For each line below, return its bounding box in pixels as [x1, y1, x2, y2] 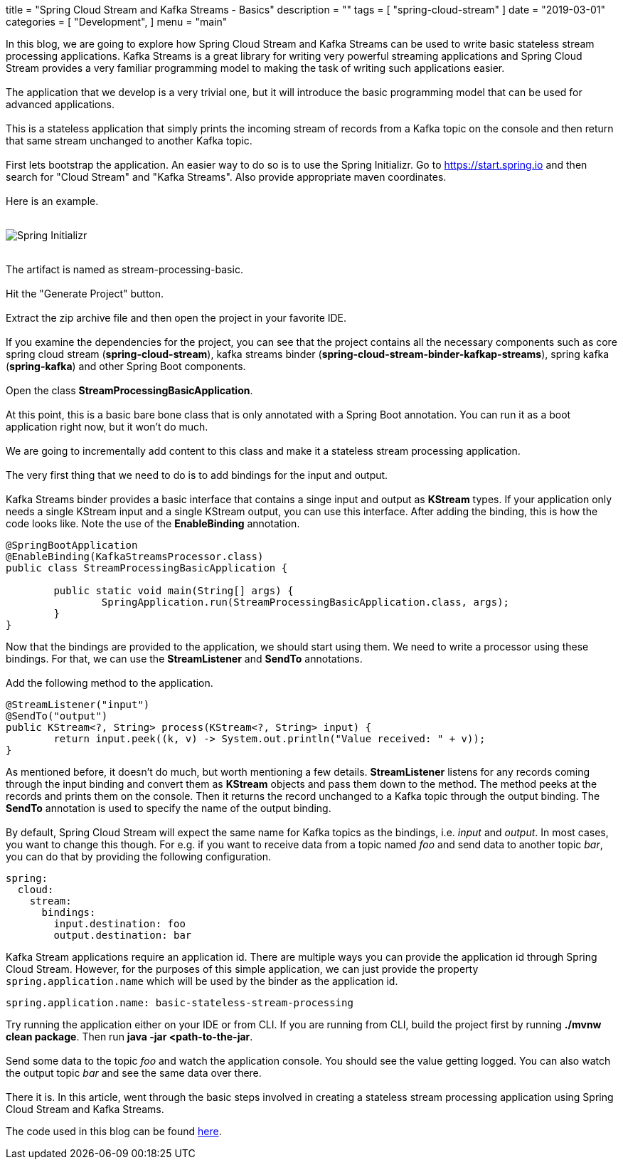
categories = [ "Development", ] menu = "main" [6, 16, 228, 28]
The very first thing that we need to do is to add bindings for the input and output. [6, 469, 388, 481]
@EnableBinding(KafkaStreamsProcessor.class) [6, 551, 264, 562]
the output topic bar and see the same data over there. [6, 1067, 262, 1079]
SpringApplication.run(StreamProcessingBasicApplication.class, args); [101, 596, 510, 608]
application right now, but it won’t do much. [6, 421, 208, 433]
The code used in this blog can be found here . [6, 1125, 222, 1137]
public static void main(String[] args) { [53, 585, 294, 596]
